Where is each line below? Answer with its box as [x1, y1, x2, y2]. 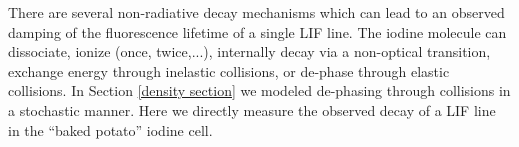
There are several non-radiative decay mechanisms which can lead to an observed [8, 2, 505, 22]
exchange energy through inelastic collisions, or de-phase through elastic [8, 60, 450, 81]
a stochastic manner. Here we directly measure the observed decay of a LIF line [8, 99, 496, 120]
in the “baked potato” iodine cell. [8, 119, 213, 140]
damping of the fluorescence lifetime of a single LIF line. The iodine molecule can [8, 21, 507, 42]
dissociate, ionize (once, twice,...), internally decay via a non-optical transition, [8, 41, 491, 62]
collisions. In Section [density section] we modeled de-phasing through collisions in [8, 80, 511, 101]
